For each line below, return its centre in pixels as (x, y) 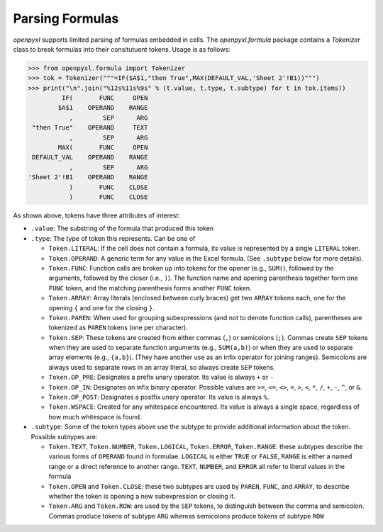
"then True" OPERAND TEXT (90, 128)
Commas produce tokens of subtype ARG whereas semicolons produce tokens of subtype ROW (186, 516)
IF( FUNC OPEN (105, 98)
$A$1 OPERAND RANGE (103, 108)
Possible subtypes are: (64, 436)
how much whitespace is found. (95, 417)
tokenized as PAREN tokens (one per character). (118, 328)
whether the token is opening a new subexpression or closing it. (142, 496)
